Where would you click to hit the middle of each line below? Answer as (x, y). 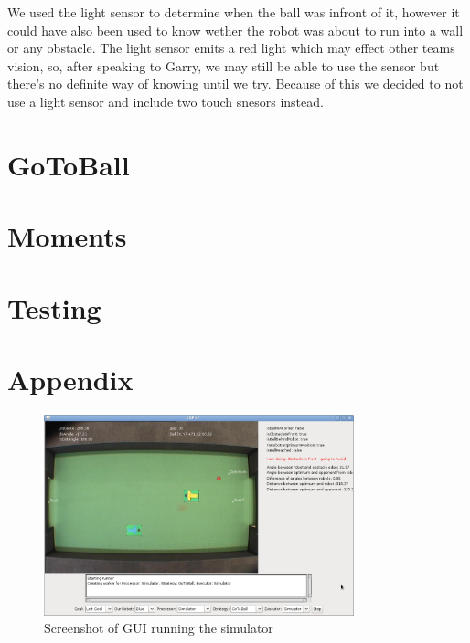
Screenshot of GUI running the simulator (159, 628)
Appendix (70, 379)
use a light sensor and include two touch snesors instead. (166, 101)
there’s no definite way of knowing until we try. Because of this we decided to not (235, 84)
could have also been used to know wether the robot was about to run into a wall (235, 30)
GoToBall (69, 164)
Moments (67, 236)
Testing (54, 307)
